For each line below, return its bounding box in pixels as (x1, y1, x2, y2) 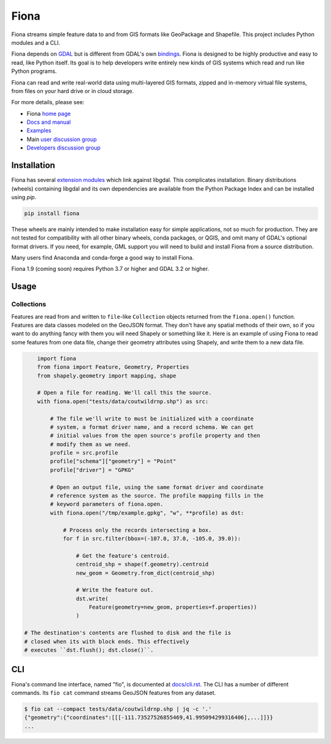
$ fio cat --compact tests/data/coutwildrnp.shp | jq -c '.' (24, 705, 212, 712)
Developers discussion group (26, 144, 101, 151)
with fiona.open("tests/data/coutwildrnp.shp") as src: (37, 398, 209, 404)
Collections (11, 300, 47, 309)
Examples (26, 127, 51, 134)
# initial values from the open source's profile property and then (50, 432, 261, 439)
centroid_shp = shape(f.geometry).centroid (75, 561, 209, 568)
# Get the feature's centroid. (75, 552, 170, 559)
